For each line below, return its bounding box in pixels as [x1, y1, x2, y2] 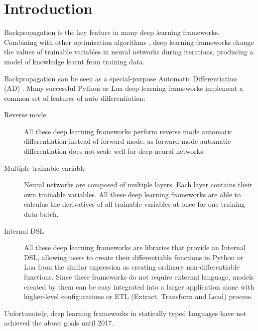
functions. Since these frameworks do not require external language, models [24, 272, 254, 282]
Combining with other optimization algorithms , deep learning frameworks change [4, 36, 254, 47]
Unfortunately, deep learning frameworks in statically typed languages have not [4, 308, 247, 318]
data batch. [24, 209, 59, 219]
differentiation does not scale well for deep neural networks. [24, 146, 205, 156]
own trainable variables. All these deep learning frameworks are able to [24, 189, 241, 199]
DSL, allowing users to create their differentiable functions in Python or [24, 252, 244, 262]
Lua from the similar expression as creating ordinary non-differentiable [24, 262, 240, 272]
